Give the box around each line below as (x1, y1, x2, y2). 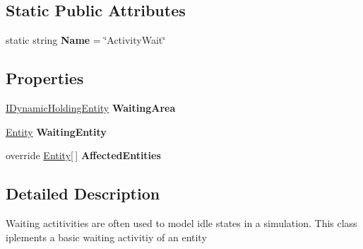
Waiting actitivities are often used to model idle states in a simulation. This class (6, 215, 357, 230)
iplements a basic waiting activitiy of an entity (6, 229, 207, 244)
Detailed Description (6, 183, 160, 204)
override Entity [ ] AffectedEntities (6, 148, 161, 163)
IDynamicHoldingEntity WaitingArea (6, 100, 176, 115)
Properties (6, 67, 84, 89)
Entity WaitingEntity (6, 124, 107, 139)
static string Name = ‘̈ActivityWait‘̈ (6, 33, 166, 47)
